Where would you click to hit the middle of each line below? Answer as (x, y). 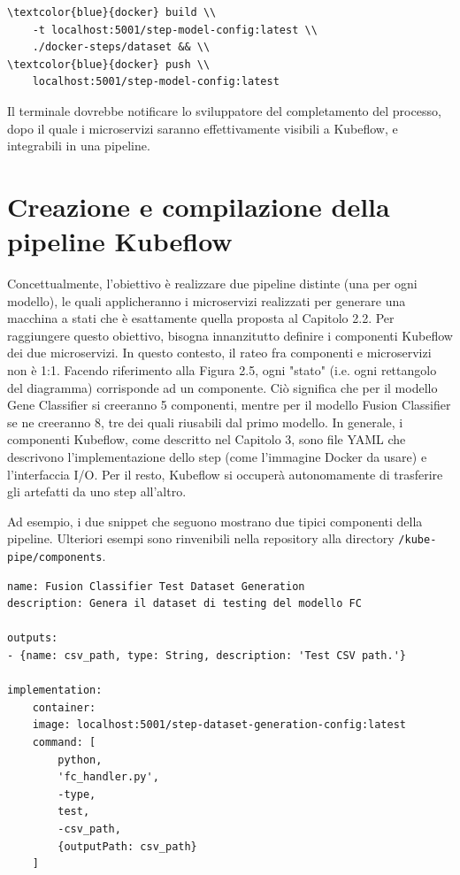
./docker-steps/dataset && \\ (121, 47)
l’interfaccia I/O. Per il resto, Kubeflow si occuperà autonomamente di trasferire (225, 474)
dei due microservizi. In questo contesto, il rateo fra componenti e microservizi (219, 353)
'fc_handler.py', (108, 777)
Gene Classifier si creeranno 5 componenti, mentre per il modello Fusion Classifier (229, 405)
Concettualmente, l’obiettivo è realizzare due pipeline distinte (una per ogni (212, 284)
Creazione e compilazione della (199, 206)
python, (80, 760)
